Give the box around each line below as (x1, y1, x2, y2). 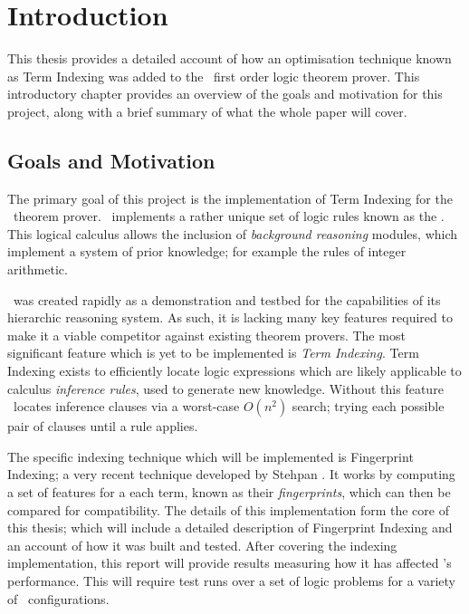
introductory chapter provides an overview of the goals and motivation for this (7, 84, 443, 103)
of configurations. (7, 589, 110, 608)
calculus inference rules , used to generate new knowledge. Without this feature (7, 379, 444, 398)
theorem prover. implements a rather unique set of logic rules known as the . (13, 206, 445, 225)
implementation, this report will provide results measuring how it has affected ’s (7, 553, 452, 572)
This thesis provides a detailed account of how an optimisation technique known (7, 49, 452, 68)
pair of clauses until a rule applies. (7, 417, 198, 436)
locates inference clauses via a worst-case (13, 397, 240, 416)
